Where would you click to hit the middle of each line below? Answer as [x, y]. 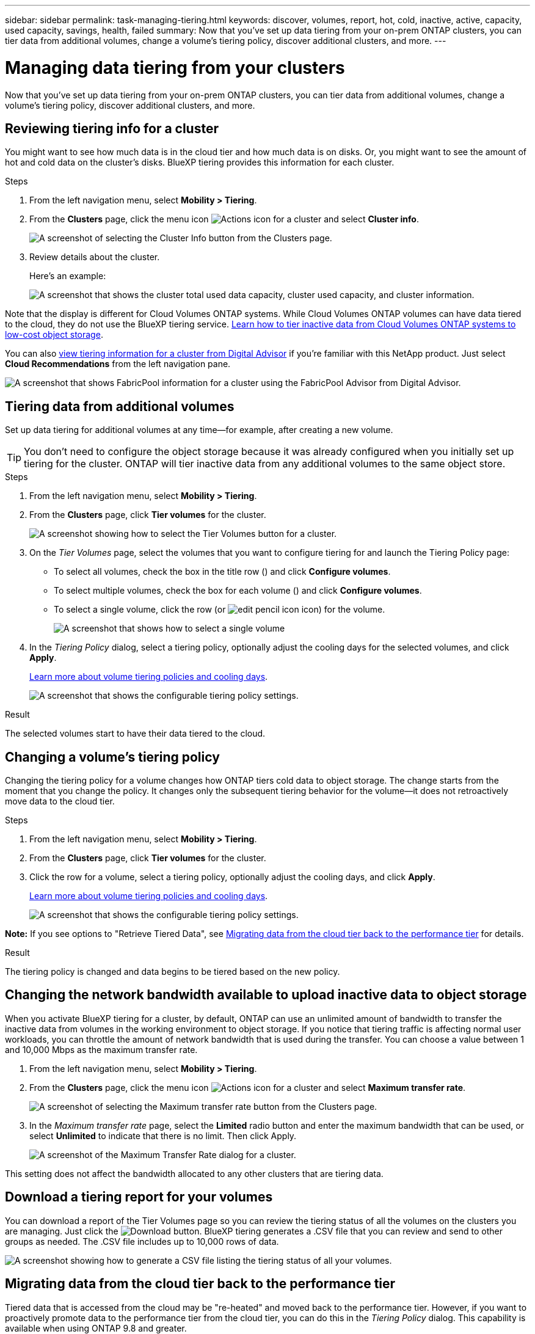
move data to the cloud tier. [60, 801]
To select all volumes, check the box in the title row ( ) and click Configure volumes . [222, 572]
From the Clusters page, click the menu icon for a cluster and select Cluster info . [224, 219]
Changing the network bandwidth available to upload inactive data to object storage [266, 995]
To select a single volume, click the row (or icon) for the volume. [220, 610]
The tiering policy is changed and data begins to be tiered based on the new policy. [173, 972]
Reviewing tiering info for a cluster [112, 128]
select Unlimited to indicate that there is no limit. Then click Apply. [163, 1135]
